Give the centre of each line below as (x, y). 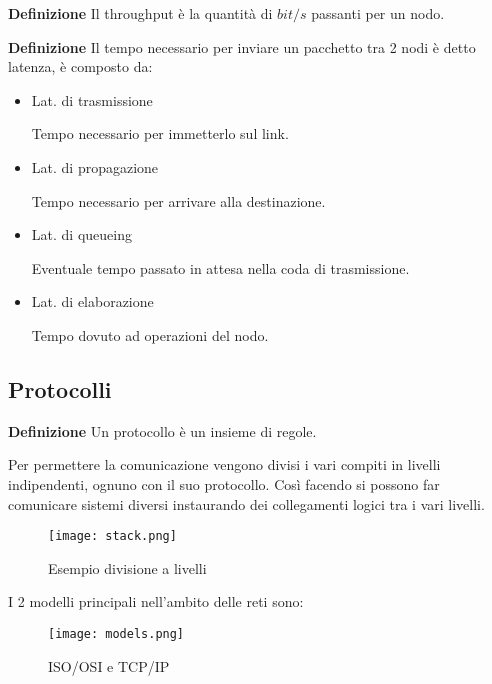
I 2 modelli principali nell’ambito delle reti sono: (156, 601)
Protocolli (60, 388)
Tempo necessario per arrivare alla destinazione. (178, 200)
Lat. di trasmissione (92, 99)
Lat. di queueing (81, 234)
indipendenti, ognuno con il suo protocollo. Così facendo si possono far (224, 483)
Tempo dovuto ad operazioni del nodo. (150, 334)
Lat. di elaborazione (92, 301)
